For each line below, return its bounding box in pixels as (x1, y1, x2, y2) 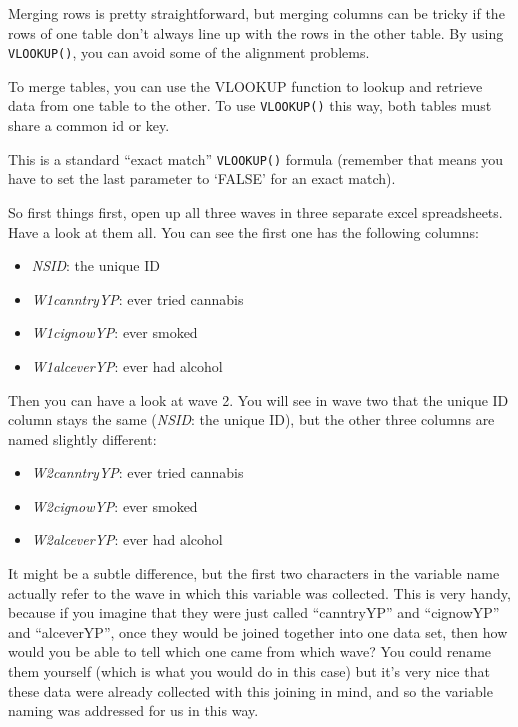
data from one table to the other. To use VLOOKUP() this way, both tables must (8, 95, 492, 116)
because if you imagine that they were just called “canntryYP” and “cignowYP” (8, 602, 500, 623)
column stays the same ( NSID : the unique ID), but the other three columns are (8, 409, 495, 430)
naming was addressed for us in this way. (8, 700, 259, 721)
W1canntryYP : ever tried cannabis (31, 288, 244, 309)
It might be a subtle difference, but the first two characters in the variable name (8, 563, 500, 584)
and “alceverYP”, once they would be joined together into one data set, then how (8, 621, 508, 642)
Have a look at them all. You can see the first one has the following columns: (8, 221, 479, 242)
